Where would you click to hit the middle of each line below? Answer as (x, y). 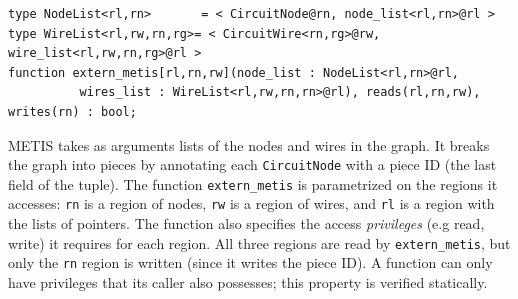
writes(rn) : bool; (72, 111)
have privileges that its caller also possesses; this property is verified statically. (248, 282)
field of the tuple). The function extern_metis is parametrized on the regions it (253, 183)
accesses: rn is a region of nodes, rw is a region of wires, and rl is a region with (251, 203)
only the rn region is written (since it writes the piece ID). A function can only (250, 262)
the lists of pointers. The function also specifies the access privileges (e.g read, (246, 223)
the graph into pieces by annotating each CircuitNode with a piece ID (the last (252, 164)
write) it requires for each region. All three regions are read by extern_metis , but (259, 242)
